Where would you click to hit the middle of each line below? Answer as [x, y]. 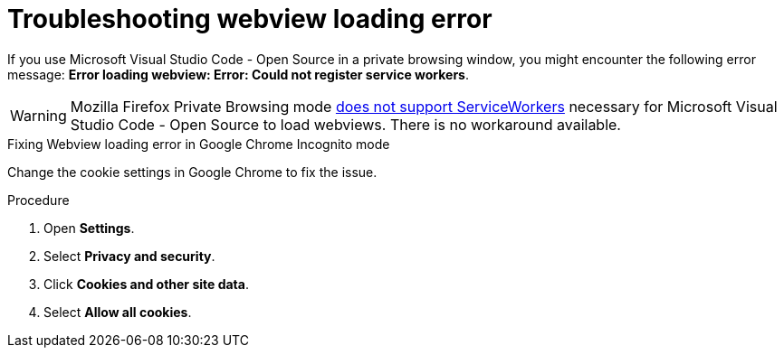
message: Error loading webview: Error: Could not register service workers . [238, 74]
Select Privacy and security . [129, 256]
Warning [38, 115]
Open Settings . [89, 228]
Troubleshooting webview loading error [250, 19]
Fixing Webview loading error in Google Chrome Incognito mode [199, 144]
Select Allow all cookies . [118, 312]
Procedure [38, 200]
